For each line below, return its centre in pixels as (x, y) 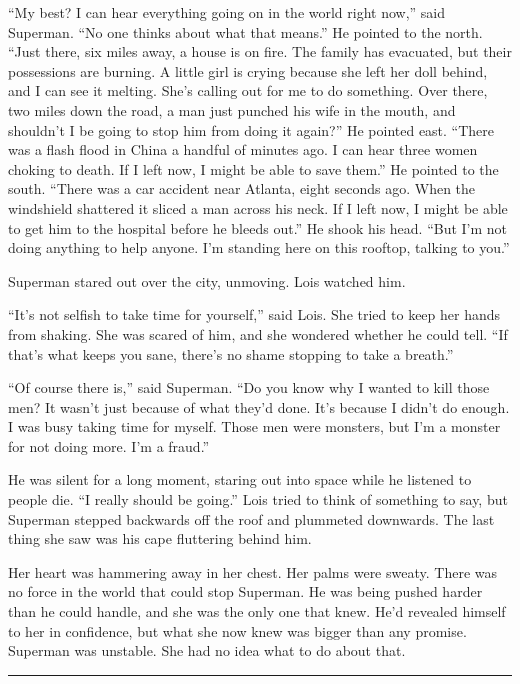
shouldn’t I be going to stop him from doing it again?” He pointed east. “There (251, 129)
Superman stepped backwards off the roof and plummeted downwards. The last (251, 518)
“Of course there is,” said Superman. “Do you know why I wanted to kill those (249, 387)
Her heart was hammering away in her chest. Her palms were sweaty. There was (252, 571)
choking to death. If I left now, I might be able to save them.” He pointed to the (253, 168)
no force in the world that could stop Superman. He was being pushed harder (245, 591)
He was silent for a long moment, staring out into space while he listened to (240, 479)
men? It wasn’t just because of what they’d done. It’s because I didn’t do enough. (259, 406)
